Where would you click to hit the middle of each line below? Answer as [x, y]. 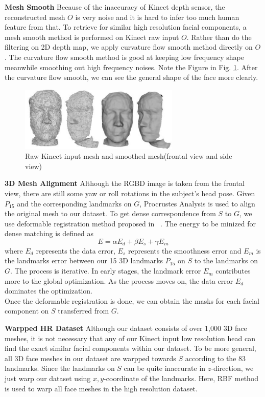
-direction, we [232, 368]
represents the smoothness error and [185, 250]
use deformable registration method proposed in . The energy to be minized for [130, 223]
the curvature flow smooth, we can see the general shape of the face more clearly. [131, 77]
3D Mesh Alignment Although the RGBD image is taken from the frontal [125, 183]
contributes [233, 271]
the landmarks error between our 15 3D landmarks [84, 260]
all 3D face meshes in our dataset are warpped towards [90, 358]
